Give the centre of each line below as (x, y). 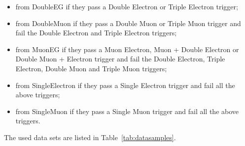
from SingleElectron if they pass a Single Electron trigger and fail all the (125, 85)
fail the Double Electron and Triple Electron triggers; (96, 33)
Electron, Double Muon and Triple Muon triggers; (91, 68)
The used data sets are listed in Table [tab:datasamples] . (90, 137)
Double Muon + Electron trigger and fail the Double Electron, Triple (120, 59)
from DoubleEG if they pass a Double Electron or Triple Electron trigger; (127, 6)
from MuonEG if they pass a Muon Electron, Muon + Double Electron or (127, 49)
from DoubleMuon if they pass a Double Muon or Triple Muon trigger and (128, 23)
